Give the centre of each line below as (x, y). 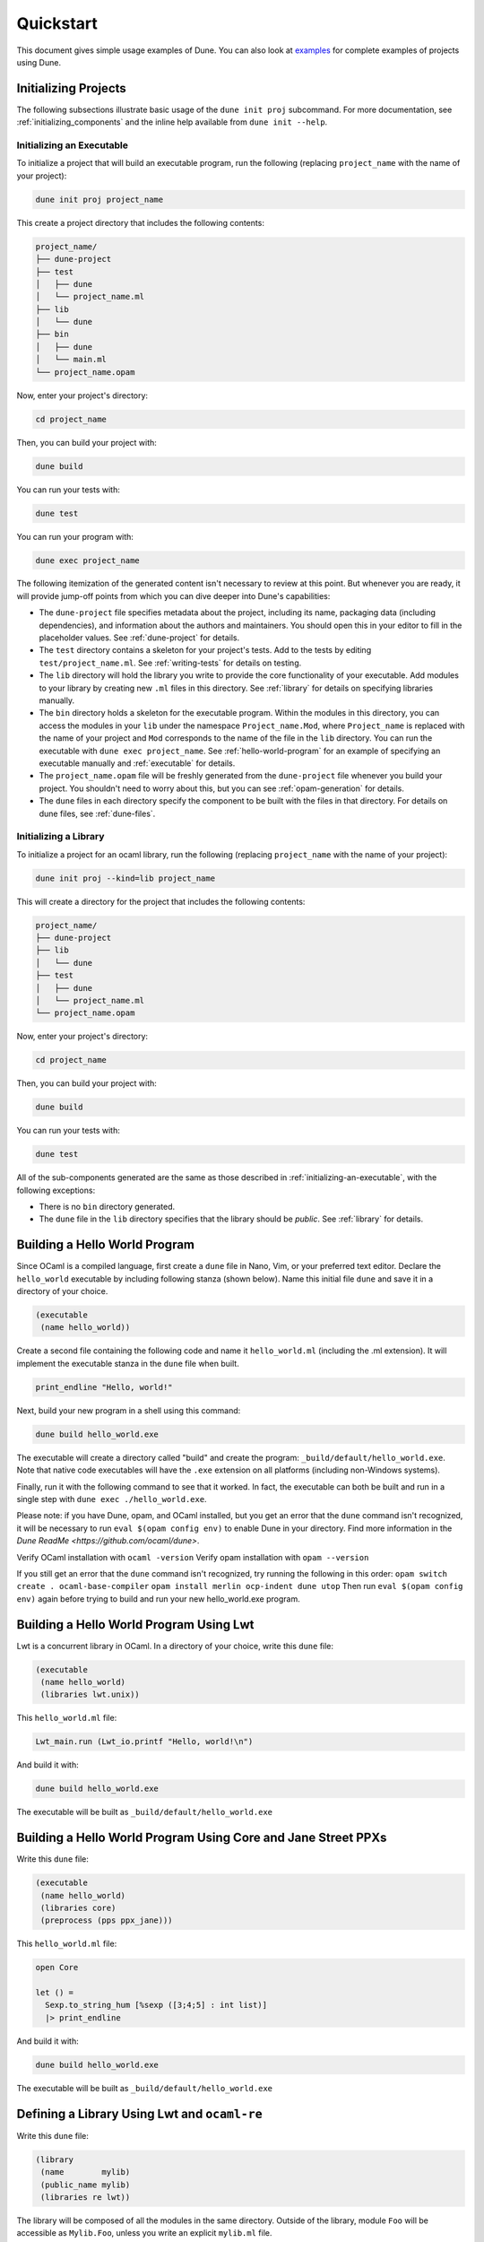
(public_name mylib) (86, 2185)
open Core (57, 1968)
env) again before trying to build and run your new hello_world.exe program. (158, 1599)
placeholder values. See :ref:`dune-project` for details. (139, 638)
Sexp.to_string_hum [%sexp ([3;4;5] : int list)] (156, 2005)
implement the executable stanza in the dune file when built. (128, 1363)
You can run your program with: (75, 536)
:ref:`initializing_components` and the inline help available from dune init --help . (172, 122)
